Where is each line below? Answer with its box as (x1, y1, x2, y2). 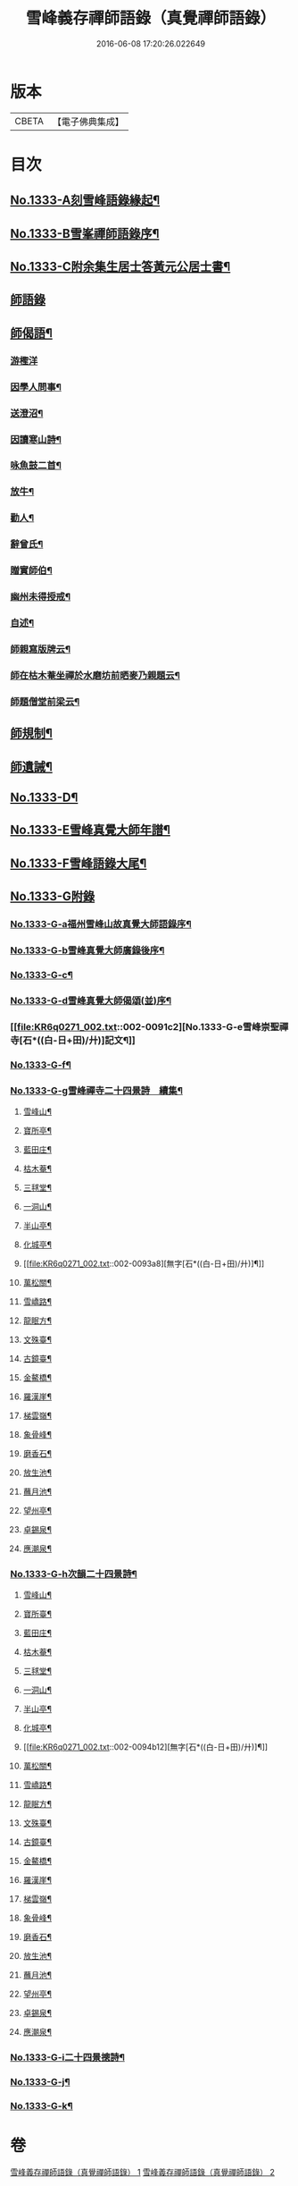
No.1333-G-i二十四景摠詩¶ (10, 2051, 126, 2064)
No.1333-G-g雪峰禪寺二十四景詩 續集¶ (10, 1084, 184, 1096)
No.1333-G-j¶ (10, 2076, 70, 2089)
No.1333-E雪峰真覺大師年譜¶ (10, 823, 170, 838)
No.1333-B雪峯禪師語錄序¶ (10, 225, 160, 241)
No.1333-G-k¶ (10, 2099, 74, 2112)
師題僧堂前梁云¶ (10, 695, 80, 707)
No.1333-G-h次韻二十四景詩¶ (10, 1567, 137, 1580)
